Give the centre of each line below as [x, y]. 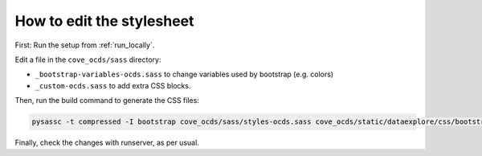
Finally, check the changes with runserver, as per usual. [107, 143]
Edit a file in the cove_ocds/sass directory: [88, 60]
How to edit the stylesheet [104, 21]
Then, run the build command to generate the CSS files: [107, 101]
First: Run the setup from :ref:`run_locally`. [85, 45]
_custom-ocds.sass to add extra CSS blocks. [113, 85]
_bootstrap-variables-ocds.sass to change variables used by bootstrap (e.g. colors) [184, 74]
